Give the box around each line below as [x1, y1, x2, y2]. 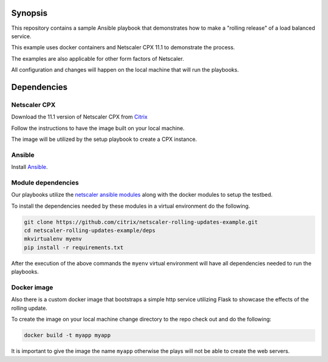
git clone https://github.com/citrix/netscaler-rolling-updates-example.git [24, 219, 258, 225]
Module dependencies [11, 178, 79, 186]
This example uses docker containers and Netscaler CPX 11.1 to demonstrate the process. [11, 44, 235, 51]
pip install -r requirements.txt [24, 244, 124, 251]
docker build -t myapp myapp [24, 332, 111, 339]
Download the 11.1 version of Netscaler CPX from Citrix [11, 113, 148, 121]
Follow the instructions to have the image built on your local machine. [11, 125, 185, 132]
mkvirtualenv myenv [24, 236, 82, 242]
